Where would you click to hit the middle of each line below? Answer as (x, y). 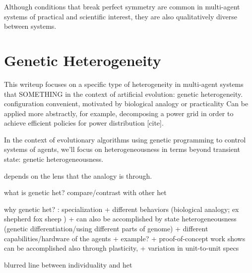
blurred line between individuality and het (68, 264)
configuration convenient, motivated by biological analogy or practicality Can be (126, 103)
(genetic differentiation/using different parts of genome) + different (106, 229)
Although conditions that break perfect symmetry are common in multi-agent (122, 6)
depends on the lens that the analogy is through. (78, 175)
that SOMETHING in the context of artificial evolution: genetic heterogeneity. (124, 94)
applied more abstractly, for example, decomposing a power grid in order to (119, 113)
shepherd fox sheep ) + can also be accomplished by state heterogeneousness (120, 219)
